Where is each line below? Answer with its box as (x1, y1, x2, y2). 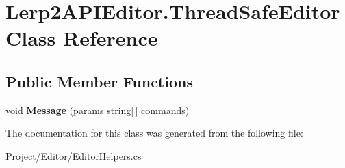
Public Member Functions (5, 70, 193, 92)
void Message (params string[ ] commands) (5, 102, 190, 117)
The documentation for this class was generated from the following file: (5, 126, 303, 140)
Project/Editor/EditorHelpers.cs (5, 148, 142, 163)
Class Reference (5, 24, 158, 52)
